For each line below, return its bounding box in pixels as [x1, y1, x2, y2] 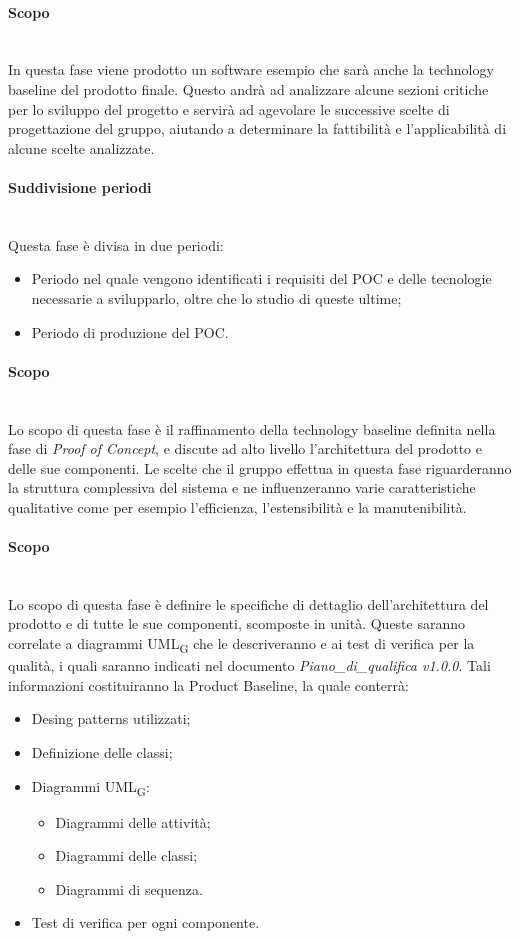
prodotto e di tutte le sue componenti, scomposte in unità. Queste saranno [8, 613, 466, 634]
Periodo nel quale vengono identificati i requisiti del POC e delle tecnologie [31, 268, 492, 289]
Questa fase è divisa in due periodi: [8, 234, 224, 255]
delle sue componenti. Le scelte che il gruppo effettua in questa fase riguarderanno [8, 457, 512, 478]
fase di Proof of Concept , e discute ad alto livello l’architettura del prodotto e [8, 438, 482, 459]
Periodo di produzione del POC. [31, 321, 229, 342]
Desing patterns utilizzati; [31, 708, 191, 729]
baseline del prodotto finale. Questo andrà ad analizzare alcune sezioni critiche [8, 78, 489, 99]
